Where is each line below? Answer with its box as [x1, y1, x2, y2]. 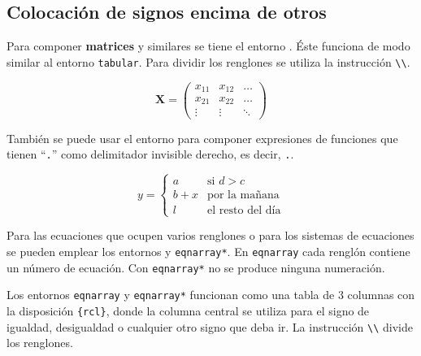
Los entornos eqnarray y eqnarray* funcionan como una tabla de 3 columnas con [7, 286, 415, 303]
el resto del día [207, 205, 281, 217]
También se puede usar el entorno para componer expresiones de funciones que [7, 129, 398, 146]
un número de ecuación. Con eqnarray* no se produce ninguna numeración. [7, 258, 385, 276]
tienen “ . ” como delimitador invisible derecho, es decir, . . [7, 145, 294, 163]
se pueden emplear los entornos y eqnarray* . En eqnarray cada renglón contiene [7, 242, 410, 259]
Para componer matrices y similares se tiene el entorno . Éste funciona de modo [7, 37, 410, 54]
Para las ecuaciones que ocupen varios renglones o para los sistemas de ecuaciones [7, 227, 414, 244]
